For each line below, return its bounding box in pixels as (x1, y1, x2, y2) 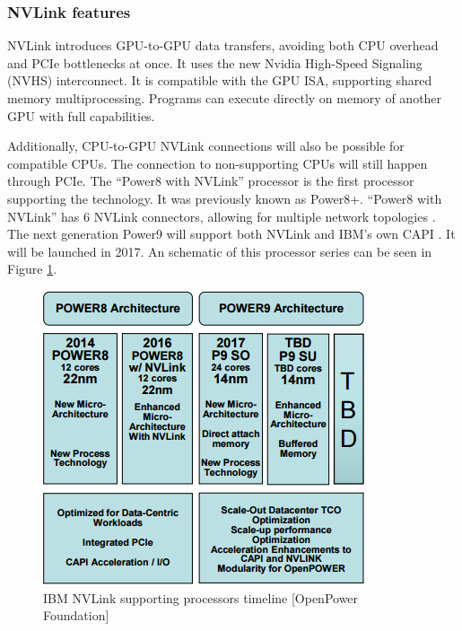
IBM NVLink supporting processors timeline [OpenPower (43, 588, 359, 607)
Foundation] (43, 606, 109, 625)
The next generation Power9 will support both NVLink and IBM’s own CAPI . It (7, 224, 456, 243)
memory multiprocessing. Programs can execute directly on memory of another (7, 89, 442, 107)
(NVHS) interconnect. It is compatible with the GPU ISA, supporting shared (7, 71, 432, 90)
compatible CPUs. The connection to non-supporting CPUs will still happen (7, 153, 428, 172)
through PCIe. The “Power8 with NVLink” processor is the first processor (7, 171, 414, 190)
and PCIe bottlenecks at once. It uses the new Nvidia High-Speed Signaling (7, 53, 423, 72)
